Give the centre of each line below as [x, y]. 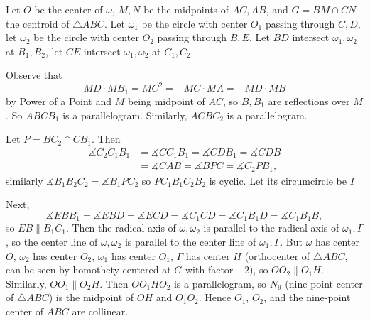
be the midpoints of [186, 9]
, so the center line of [52, 241]
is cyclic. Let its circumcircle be [278, 180]
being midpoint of [166, 100]
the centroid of [38, 23]
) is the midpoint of [91, 297]
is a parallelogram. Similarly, [125, 115]
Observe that [34, 75]
